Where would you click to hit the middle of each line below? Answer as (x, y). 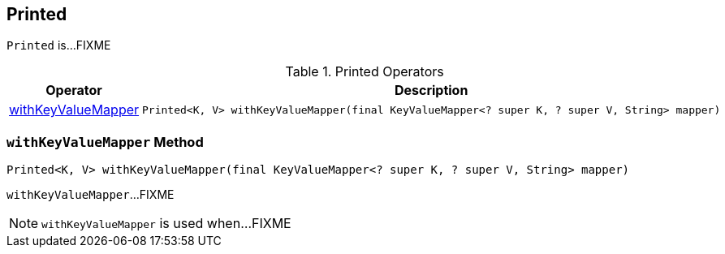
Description (431, 90)
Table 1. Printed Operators (365, 72)
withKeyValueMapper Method (105, 142)
